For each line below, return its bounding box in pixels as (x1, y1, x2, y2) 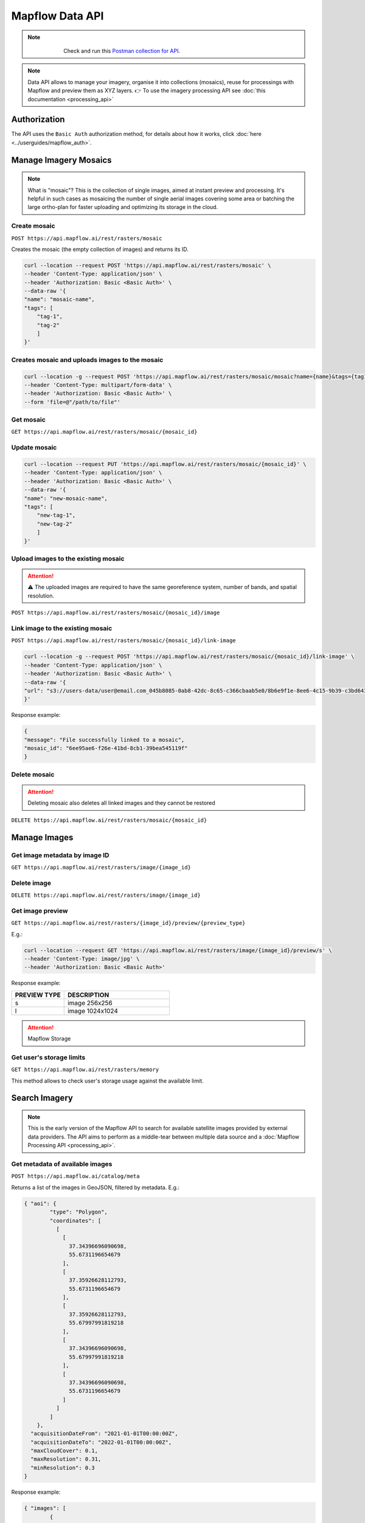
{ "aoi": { (24, 1200, 57, 1207)
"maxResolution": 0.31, (30, 1456, 102, 1463)
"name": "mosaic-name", (24, 296, 96, 303)
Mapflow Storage (27, 1035, 71, 1042)
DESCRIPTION (67, 991, 109, 999)
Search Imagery (11, 1093, 73, 1103)
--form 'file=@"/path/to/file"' (24, 398, 121, 405)
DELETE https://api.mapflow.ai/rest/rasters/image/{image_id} (11, 892, 201, 899)
